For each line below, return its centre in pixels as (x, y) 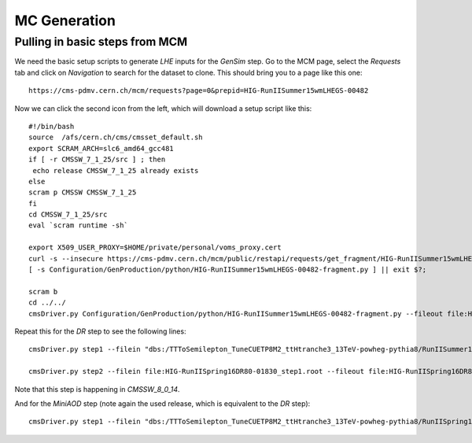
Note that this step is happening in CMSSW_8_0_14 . (97, 389)
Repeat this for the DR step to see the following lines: (100, 331)
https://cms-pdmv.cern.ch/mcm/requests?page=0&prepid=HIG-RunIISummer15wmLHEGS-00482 (199, 91)
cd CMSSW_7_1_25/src (68, 215)
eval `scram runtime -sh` (79, 225)
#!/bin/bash (52, 126)
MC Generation (65, 20)
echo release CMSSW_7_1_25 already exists (116, 170)
